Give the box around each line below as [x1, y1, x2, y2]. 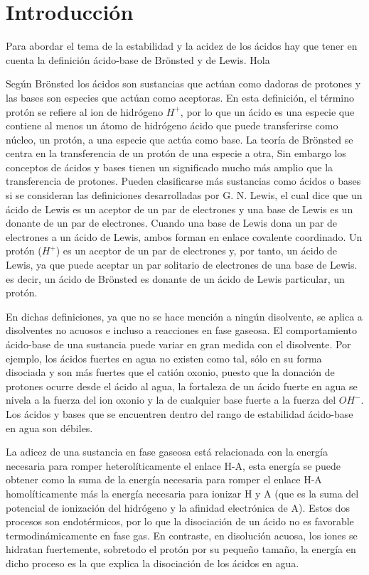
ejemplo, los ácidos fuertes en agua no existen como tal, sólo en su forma [6, 350, 322, 365]
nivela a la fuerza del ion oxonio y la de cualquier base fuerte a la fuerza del [6, 392, 336, 407]
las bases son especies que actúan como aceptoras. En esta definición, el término [6, 90, 355, 104]
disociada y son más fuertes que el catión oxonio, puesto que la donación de [6, 365, 335, 380]
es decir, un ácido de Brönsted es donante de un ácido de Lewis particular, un [6, 271, 345, 286]
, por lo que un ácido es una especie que [180, 104, 355, 119]
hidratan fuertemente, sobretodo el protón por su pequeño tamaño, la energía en [6, 542, 356, 557]
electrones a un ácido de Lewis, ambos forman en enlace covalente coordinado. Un [6, 229, 363, 244]
